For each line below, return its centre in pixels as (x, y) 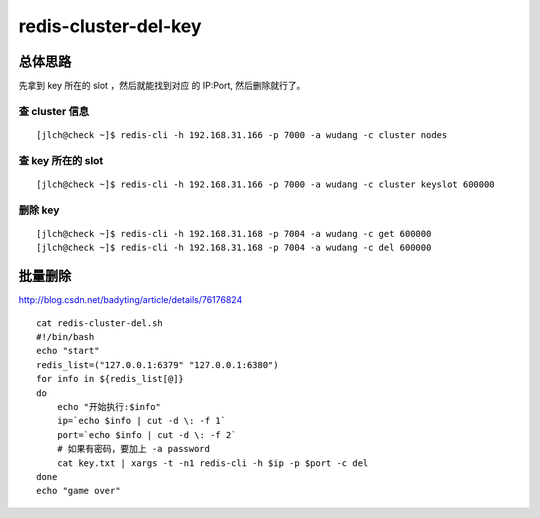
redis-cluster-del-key (110, 26)
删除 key (39, 210)
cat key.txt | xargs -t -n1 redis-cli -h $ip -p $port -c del (212, 463)
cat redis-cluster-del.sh (100, 323)
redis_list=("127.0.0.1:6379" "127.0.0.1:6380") (157, 364)
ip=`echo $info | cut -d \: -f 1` (141, 421)
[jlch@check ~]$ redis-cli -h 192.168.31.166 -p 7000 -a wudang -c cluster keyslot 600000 (265, 184)
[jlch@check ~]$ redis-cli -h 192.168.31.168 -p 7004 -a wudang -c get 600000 (234, 233)
